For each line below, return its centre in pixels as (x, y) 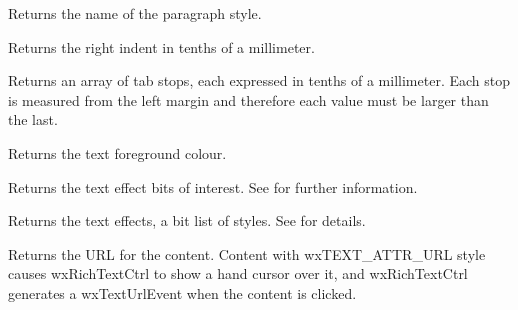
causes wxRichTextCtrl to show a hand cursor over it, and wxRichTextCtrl (238, 273)
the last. (33, 119)
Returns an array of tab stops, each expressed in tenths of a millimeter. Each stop (259, 80)
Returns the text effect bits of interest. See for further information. (213, 186)
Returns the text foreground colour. (117, 152)
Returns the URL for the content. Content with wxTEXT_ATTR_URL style (247, 253)
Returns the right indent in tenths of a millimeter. (161, 46)
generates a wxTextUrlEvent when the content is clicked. (182, 292)
